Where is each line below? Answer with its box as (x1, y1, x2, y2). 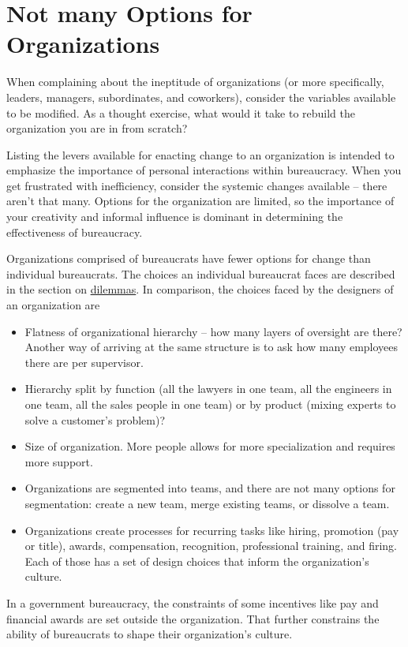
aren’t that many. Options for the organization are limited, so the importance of (6, 193, 395, 209)
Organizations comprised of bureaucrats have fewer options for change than (6, 250, 371, 267)
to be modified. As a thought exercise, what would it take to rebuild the (6, 104, 356, 121)
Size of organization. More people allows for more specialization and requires (24, 438, 395, 454)
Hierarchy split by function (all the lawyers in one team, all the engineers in (24, 380, 392, 397)
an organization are (6, 297, 100, 313)
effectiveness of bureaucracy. (6, 223, 143, 240)
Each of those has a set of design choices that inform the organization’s (24, 552, 369, 569)
